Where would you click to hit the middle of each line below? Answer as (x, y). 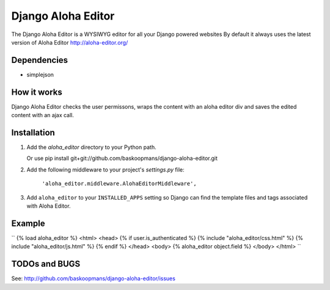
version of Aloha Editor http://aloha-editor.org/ (70, 42)
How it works (37, 92)
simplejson (40, 74)
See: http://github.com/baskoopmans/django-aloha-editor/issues (93, 278)
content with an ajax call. (43, 115)
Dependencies (40, 60)
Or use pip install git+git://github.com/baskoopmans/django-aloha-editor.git (122, 158)
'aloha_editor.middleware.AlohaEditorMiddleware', (119, 184)
